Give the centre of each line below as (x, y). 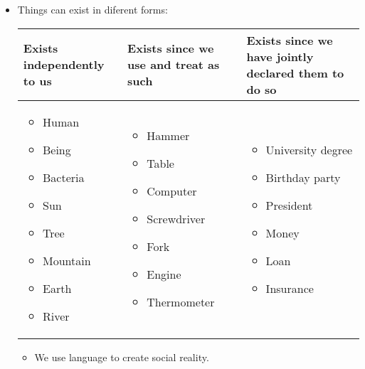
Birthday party (303, 177)
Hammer (168, 136)
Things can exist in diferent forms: (92, 9)
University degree (309, 149)
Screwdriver (176, 219)
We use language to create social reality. (122, 357)
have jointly (280, 56)
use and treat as (174, 65)
